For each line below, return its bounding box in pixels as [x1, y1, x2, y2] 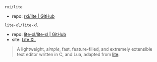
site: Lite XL [11, 37, 36, 42]
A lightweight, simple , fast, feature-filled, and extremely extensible [16, 46, 153, 52]
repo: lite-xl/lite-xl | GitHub [11, 31, 66, 37]
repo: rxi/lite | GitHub [11, 13, 55, 19]
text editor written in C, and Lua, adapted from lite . [16, 52, 120, 57]
